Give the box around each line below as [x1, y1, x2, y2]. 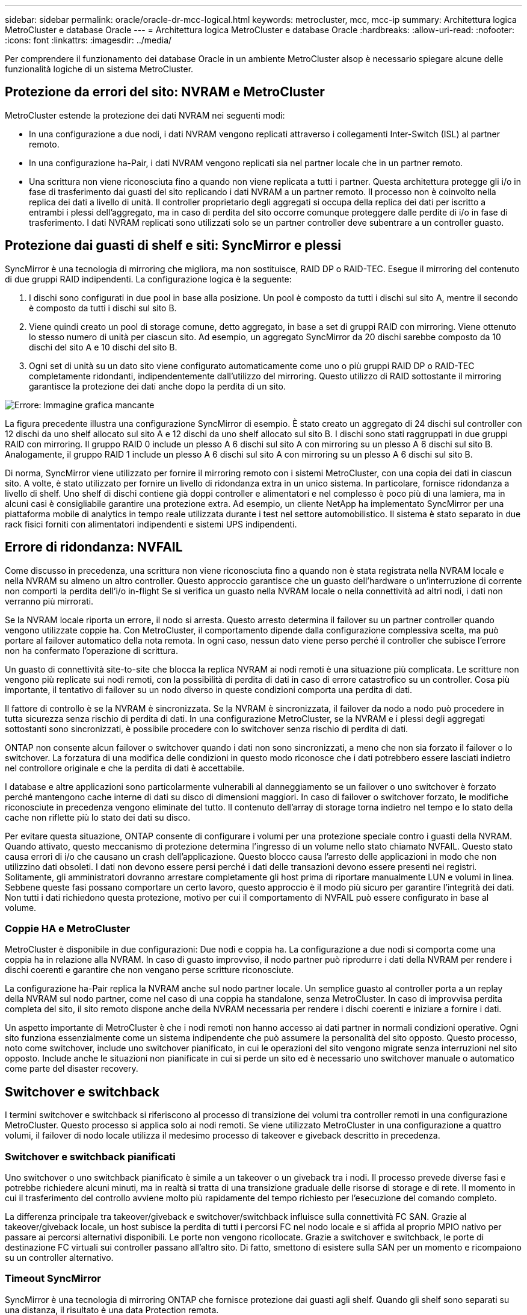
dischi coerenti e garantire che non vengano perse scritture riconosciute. [5, 965, 294, 975]
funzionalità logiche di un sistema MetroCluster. [5, 64, 194, 74]
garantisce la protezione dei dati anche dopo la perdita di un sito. [29, 381, 286, 391]
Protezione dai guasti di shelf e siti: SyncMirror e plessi [5, 238, 341, 253]
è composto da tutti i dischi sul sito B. [29, 302, 177, 313]
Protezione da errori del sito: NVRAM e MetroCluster [5, 84, 325, 100]
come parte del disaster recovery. [5, 1063, 138, 1074]
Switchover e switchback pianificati [5, 1150, 176, 1163]
